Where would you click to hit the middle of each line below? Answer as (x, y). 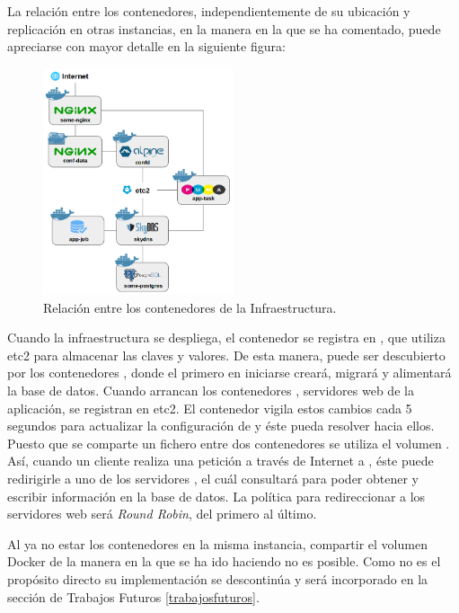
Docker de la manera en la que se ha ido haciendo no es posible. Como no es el (224, 561)
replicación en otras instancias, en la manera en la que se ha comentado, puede (224, 28)
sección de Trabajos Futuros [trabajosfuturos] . (133, 596)
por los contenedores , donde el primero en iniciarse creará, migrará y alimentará (229, 373)
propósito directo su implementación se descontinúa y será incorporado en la (218, 578)
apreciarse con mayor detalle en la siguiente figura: (146, 46)
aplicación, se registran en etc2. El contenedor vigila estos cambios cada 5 (210, 408)
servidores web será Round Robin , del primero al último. (162, 514)
